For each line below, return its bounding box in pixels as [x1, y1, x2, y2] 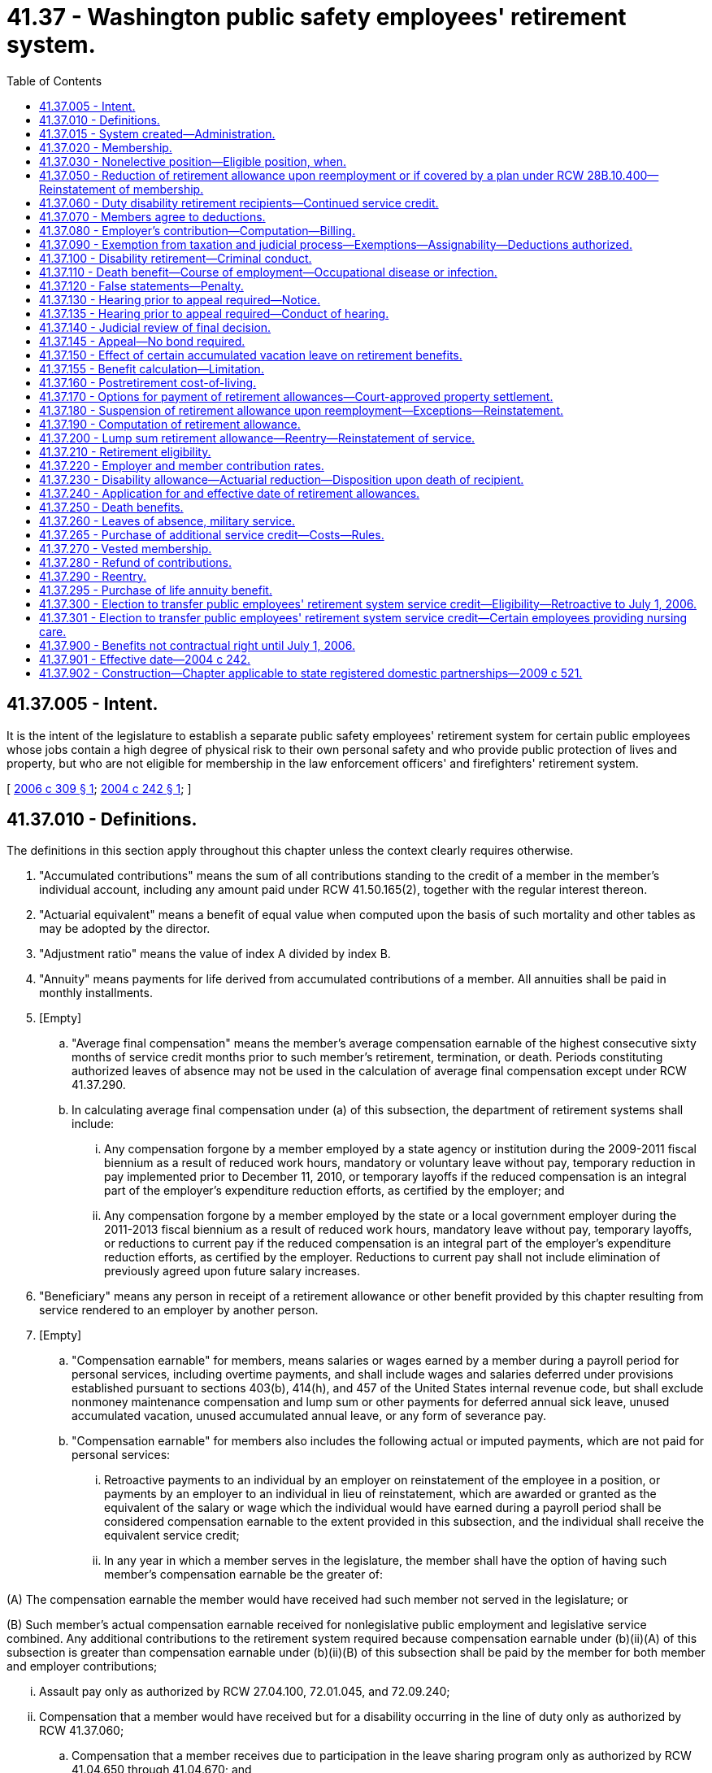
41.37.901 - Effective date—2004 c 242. [39, 651, 251, 666]
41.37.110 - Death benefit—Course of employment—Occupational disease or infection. [39, 264, 497, 279]
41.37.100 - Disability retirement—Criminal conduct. [39, 250, 312, 265]
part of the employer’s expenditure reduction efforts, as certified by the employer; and [104, 1183, 565, 1198]
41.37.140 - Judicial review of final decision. [39, 320, 271, 334]
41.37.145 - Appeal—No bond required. [39, 333, 245, 348]
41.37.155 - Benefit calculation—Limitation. [39, 361, 264, 376]
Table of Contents [7, 73, 102, 88]
